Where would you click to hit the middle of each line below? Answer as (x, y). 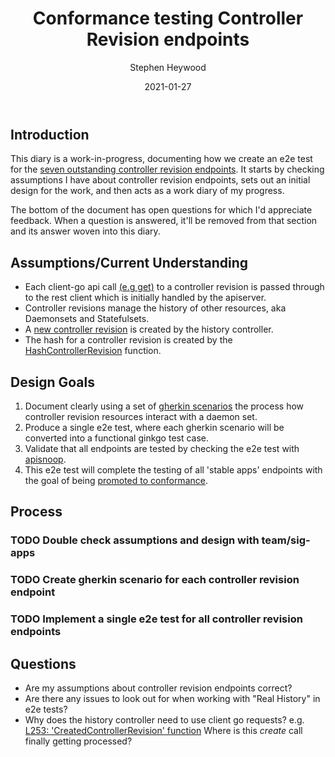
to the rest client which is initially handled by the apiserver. (145, 298)
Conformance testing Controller (168, 18)
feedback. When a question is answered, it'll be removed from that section (164, 221)
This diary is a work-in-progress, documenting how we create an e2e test (161, 159)
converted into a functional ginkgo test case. (117, 438)
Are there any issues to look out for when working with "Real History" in (172, 698)
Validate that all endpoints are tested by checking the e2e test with (162, 448)
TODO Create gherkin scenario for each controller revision (155, 580)
